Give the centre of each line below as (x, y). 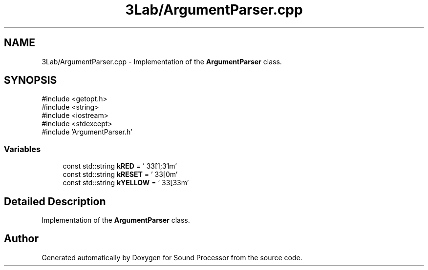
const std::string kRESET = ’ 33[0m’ (120, 174)
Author (21, 239)
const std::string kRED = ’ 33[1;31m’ (120, 166)
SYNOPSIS (31, 80)
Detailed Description (55, 201)
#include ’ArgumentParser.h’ (87, 132)
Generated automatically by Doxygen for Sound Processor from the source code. (172, 257)
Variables (22, 149)
